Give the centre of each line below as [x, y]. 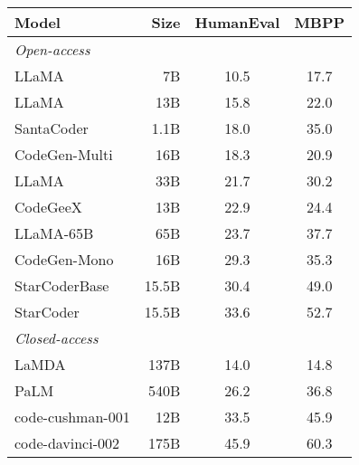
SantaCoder [52, 128]
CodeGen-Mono [64, 259]
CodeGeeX [48, 207]
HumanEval [237, 22]
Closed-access [57, 338]
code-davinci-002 [67, 443]
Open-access [52, 49]
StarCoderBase [62, 285]
